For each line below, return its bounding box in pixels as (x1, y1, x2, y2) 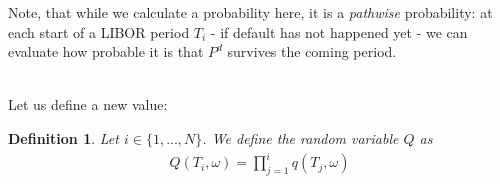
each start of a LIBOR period (8, 21, 190, 42)
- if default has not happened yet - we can (210, 21, 468, 42)
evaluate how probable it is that (8, 41, 204, 62)
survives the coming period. (227, 41, 397, 62)
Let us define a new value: (8, 94, 168, 115)
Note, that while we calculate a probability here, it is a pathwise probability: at (8, 2, 493, 22)
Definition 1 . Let (8, 127, 119, 148)
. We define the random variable (202, 127, 399, 148)
